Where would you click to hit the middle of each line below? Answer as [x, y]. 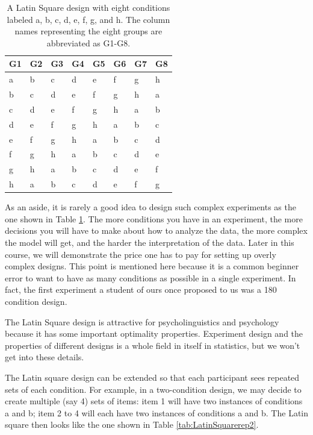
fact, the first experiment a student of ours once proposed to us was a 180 [141, 289]
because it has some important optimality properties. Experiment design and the [154, 333]
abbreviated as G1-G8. [88, 42]
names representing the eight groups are [88, 31]
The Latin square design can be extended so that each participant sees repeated [152, 377]
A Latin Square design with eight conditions [88, 7]
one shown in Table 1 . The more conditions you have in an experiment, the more [154, 218]
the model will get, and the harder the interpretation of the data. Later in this [150, 242]
